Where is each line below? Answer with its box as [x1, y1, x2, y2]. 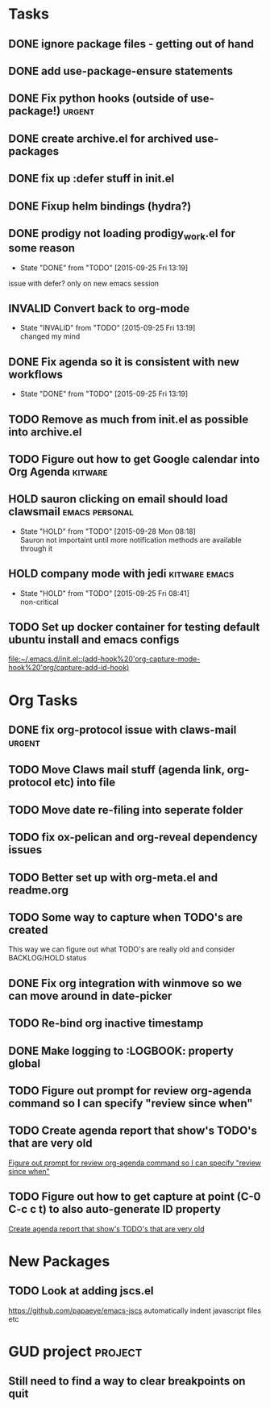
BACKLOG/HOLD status [8, 953, 87, 963]
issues [8, 844, 43, 857]
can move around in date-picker [8, 989, 172, 1002]
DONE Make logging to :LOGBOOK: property [8, 1044, 234, 1057]
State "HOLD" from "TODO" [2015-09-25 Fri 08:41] [19, 588, 189, 598]
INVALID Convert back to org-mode [8, 302, 190, 315]
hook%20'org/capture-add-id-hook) [8, 663, 130, 673]
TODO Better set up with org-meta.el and [8, 870, 218, 884]
